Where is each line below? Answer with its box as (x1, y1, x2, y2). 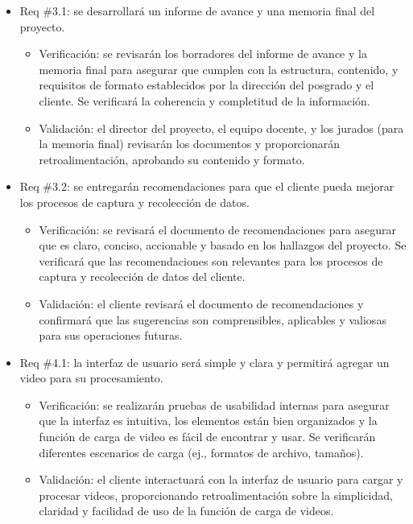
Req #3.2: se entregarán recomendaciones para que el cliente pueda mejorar (19, 178, 394, 195)
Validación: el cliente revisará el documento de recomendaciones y (39, 295, 364, 312)
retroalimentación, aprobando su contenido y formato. (39, 151, 305, 167)
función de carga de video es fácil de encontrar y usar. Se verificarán (39, 428, 376, 445)
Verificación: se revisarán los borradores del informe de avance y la (39, 45, 367, 62)
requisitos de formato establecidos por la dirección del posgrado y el (39, 76, 374, 93)
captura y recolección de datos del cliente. (39, 268, 246, 285)
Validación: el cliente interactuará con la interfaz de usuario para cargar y (39, 471, 403, 488)
